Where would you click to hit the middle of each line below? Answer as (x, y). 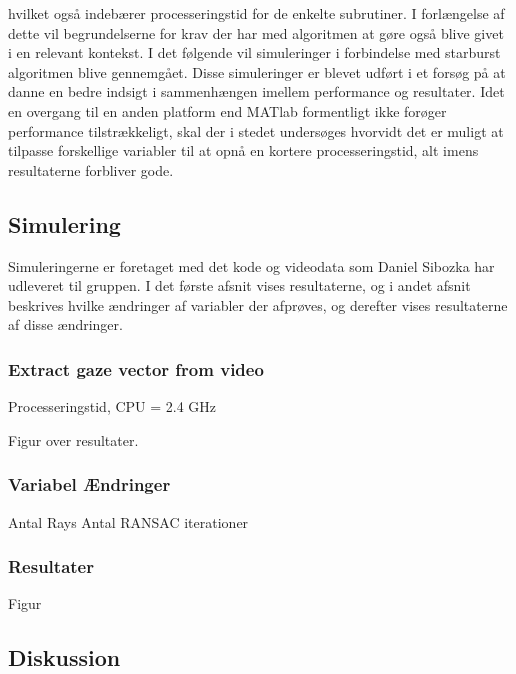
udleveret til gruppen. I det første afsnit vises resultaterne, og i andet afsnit (239, 285)
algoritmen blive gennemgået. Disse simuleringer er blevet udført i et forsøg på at (257, 71)
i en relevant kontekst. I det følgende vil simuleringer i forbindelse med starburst (254, 52)
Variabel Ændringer (89, 484)
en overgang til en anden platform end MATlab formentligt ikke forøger (227, 110)
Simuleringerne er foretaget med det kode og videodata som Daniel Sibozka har (251, 265)
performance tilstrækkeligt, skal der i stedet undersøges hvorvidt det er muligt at (256, 130)
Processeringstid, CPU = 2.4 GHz (112, 406)
